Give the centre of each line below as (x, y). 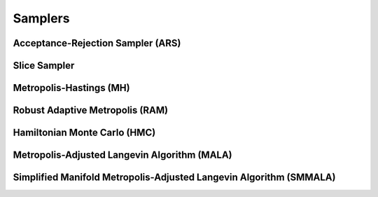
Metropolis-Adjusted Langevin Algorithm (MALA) (122, 155)
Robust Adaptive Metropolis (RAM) (90, 110)
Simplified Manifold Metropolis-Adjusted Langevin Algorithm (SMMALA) (174, 178)
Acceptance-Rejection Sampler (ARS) (97, 43)
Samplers (41, 18)
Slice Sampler (44, 66)
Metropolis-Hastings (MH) (71, 88)
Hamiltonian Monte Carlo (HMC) (84, 133)
